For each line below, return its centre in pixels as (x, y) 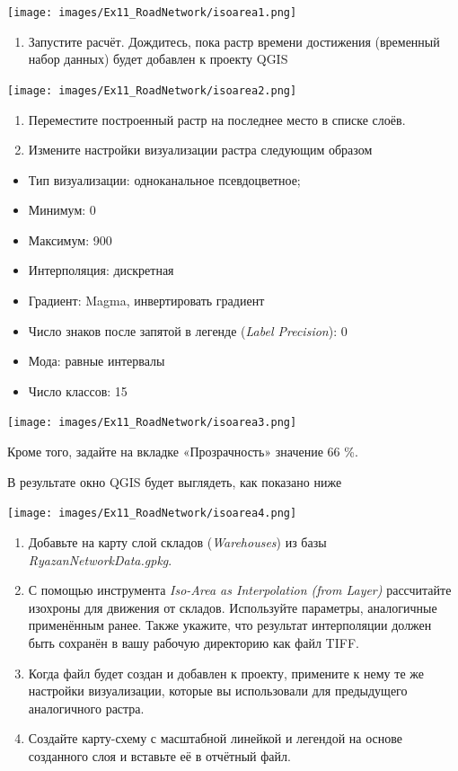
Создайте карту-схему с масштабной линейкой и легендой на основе (215, 738)
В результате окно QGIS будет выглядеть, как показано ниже (175, 481)
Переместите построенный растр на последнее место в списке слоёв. (217, 119)
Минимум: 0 (62, 210)
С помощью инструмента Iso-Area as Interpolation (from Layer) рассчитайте (240, 590)
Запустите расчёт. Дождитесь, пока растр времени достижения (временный (234, 41)
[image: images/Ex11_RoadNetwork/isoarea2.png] (152, 90)
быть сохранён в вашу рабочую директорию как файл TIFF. (194, 642)
